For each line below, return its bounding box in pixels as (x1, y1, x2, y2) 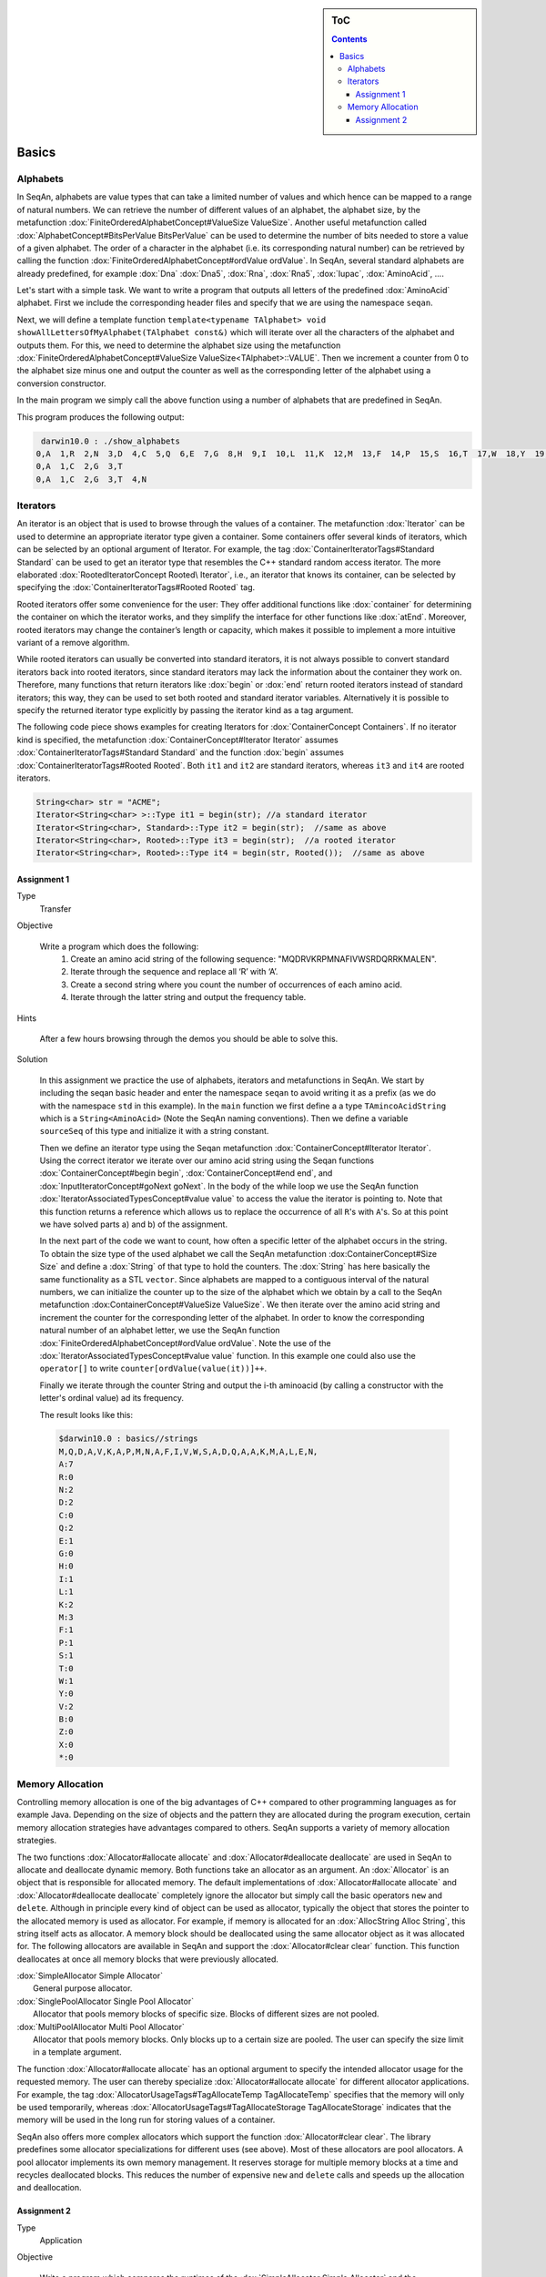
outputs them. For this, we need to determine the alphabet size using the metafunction (16, 340, 341, 351)
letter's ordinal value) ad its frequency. (39, 1393, 184, 1404)
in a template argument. (33, 2047, 122, 2057)
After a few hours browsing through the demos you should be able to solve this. (39, 1033, 339, 1044)
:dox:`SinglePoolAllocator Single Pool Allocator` (16, 1996, 195, 2006)
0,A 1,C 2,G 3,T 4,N (35, 474, 147, 485)
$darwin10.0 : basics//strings (58, 1434, 199, 1444)
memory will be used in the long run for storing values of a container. (16, 2114, 276, 2126)
